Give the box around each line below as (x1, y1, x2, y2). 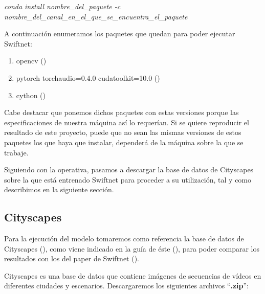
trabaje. (4, 147, 29, 157)
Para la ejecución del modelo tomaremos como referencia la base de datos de (4, 233, 244, 244)
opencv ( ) (16, 55, 47, 66)
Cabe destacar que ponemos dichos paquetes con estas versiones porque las (4, 107, 239, 118)
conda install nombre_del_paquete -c (4, 1, 121, 11)
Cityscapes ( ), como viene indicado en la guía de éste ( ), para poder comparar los (4, 243, 259, 254)
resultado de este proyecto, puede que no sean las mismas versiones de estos (4, 127, 241, 138)
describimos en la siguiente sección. (4, 184, 114, 195)
